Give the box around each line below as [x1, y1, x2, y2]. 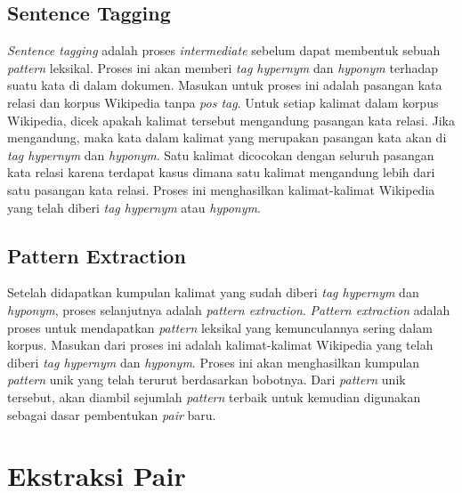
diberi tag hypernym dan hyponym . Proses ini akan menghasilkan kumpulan [7, 352, 420, 371]
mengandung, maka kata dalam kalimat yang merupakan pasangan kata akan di [7, 128, 447, 147]
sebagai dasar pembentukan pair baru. [7, 405, 216, 424]
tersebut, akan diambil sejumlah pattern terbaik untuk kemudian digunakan [7, 387, 421, 406]
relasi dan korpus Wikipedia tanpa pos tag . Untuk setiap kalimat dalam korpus [7, 93, 439, 111]
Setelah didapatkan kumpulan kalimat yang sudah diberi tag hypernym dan [7, 283, 419, 302]
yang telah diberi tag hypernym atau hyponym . [7, 198, 261, 216]
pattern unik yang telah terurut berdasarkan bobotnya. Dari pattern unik [7, 370, 406, 389]
